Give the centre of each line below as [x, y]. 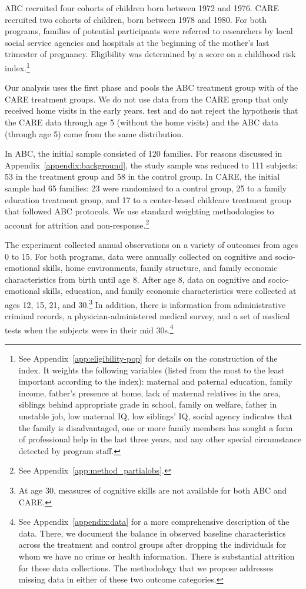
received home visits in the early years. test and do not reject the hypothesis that [152, 110]
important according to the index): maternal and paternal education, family [155, 381]
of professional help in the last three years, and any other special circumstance [160, 439]
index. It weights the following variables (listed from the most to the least [152, 370]
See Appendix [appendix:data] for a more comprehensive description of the [154, 522]
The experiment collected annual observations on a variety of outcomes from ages [152, 244]
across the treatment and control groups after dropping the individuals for [152, 545]
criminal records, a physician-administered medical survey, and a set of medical [147, 316]
